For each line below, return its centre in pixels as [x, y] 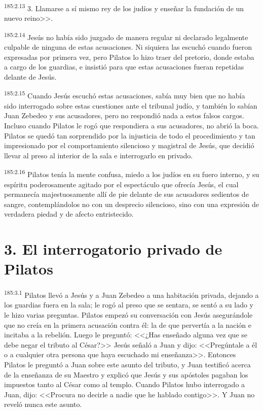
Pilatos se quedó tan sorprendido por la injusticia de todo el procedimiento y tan [130, 135]
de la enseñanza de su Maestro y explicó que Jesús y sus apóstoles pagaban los [126, 374]
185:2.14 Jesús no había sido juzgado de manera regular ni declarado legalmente [126, 36]
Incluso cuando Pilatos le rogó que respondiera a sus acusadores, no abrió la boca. [131, 125]
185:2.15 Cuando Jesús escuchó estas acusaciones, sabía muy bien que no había [125, 95]
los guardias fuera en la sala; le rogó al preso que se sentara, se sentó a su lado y [129, 305]
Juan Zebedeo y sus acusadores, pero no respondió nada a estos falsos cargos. [124, 115]
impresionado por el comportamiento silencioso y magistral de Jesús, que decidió [129, 145]
